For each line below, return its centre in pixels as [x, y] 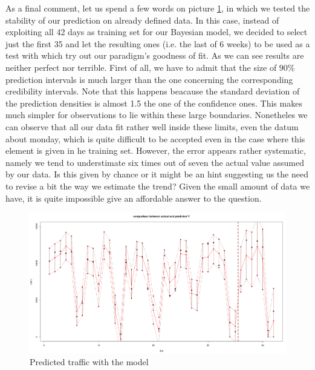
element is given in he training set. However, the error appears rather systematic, [156, 150]
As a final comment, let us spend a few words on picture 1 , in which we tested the [158, 8]
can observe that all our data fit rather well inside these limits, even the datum [152, 126]
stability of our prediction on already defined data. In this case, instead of [142, 20]
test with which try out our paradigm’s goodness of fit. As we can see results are [155, 55]
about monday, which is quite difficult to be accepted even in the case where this [155, 138]
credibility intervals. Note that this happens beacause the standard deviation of [153, 91]
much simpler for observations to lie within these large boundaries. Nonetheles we [157, 115]
